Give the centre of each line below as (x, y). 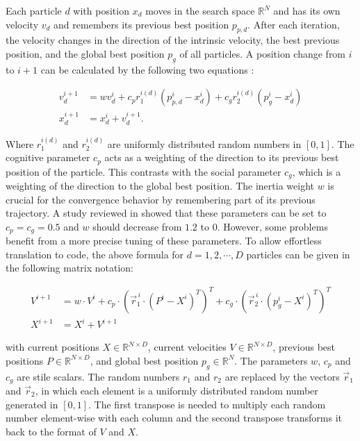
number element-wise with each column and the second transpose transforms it (174, 418)
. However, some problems (272, 226)
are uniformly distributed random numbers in (204, 143)
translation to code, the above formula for (95, 254)
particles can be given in (298, 254)
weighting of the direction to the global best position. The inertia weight (160, 186)
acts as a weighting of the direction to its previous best (222, 157)
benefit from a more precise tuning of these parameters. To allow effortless (164, 241)
